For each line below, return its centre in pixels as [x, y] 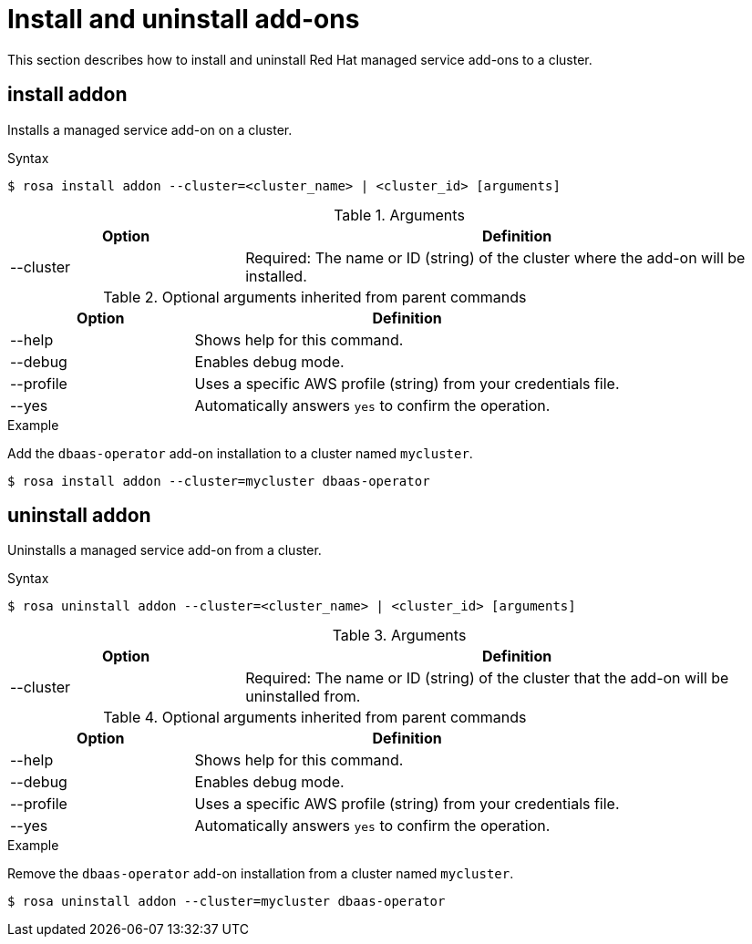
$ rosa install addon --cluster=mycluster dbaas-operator [219, 481]
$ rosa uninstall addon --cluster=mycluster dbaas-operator [227, 902]
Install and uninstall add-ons [184, 19]
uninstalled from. [303, 697]
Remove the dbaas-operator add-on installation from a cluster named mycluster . [261, 874]
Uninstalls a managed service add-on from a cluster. [165, 550]
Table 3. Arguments [399, 636]
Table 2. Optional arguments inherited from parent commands [315, 297]
